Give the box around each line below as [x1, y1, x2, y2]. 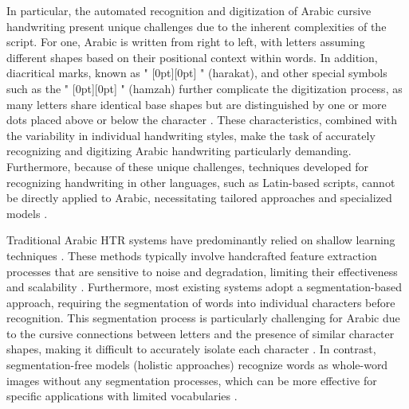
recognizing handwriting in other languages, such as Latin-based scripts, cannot [6, 173, 395, 190]
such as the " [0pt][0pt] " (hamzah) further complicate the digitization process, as [6, 80, 403, 96]
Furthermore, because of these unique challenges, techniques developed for [6, 158, 369, 174]
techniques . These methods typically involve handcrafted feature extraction [6, 247, 377, 263]
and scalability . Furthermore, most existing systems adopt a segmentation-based [6, 279, 402, 295]
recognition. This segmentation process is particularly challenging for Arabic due [6, 310, 400, 326]
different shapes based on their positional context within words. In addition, [6, 49, 378, 65]
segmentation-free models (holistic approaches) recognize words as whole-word [6, 356, 388, 373]
